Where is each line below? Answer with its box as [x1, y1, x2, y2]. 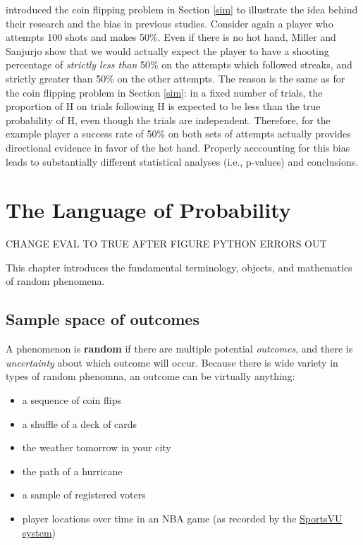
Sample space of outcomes [6, 308, 199, 330]
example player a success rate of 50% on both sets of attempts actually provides [6, 126, 351, 141]
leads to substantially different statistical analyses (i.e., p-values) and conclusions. [6, 154, 359, 169]
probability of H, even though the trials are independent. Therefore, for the [6, 112, 331, 127]
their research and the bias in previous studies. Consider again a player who [6, 16, 333, 30]
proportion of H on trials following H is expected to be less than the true [6, 99, 321, 114]
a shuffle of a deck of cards [22, 416, 137, 431]
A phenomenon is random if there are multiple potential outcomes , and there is [6, 341, 353, 356]
